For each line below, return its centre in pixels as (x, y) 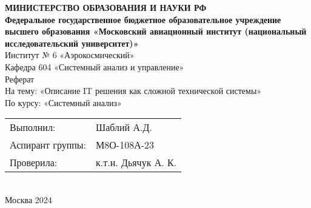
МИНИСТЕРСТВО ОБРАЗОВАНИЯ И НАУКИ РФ (106, 7)
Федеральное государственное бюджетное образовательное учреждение (143, 19)
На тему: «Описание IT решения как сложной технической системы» (133, 91)
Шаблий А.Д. (124, 127)
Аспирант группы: (48, 145)
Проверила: (34, 163)
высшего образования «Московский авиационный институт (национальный (156, 31)
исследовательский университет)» (72, 43)
